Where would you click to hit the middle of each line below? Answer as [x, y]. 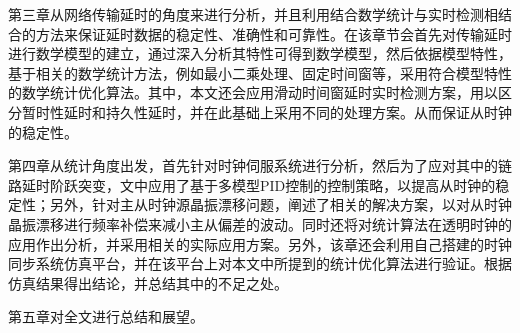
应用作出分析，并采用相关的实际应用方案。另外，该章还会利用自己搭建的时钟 [260, 243]
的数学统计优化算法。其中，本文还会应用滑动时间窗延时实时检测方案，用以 [253, 92]
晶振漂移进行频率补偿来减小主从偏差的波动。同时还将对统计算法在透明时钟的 [260, 223]
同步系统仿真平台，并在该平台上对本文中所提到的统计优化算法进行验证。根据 [260, 263]
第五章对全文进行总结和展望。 [106, 316]
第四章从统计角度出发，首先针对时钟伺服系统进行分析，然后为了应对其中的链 [260, 165]
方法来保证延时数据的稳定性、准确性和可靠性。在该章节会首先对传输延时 [273, 33]
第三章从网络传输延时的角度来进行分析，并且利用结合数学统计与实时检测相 [253, 14]
